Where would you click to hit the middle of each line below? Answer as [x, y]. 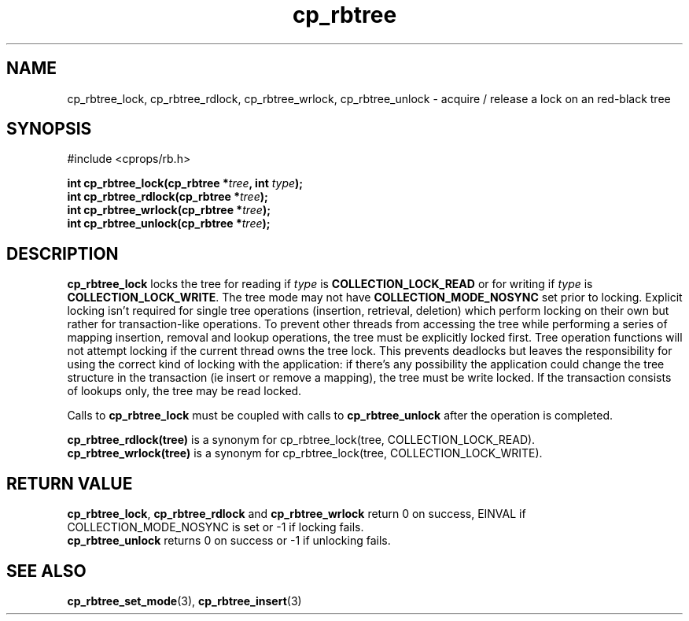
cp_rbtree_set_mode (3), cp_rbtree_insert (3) [184, 601]
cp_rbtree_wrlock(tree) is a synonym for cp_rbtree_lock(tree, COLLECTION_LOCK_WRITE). [305, 453]
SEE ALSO [46, 571]
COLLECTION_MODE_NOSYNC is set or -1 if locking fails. [216, 527]
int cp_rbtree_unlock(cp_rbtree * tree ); [169, 224]
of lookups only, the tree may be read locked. [184, 391]
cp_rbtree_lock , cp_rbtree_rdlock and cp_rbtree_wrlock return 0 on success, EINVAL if [297, 514]
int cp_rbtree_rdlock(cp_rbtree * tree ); [168, 197]
